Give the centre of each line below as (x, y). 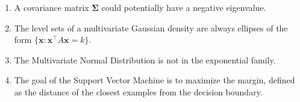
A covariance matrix (52, 7)
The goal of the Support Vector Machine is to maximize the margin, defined (155, 80)
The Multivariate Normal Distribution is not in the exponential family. (145, 59)
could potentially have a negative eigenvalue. (184, 7)
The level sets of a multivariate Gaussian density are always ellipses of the (151, 27)
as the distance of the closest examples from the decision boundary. (138, 91)
